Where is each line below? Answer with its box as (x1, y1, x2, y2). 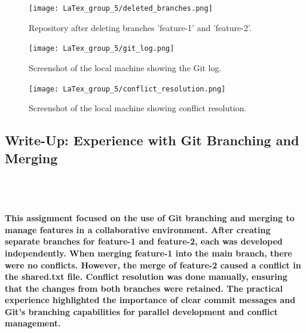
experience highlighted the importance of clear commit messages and (5, 294, 296, 306)
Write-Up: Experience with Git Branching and (5, 131, 299, 149)
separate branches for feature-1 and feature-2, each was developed (5, 235, 283, 248)
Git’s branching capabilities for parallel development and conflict (5, 305, 278, 317)
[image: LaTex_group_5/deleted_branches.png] (29, 4, 213, 13)
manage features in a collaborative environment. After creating (5, 223, 271, 236)
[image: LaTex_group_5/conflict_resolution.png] (29, 84, 226, 93)
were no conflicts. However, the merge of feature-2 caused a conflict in (5, 258, 301, 271)
